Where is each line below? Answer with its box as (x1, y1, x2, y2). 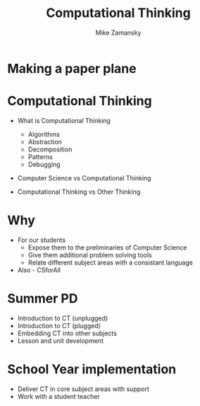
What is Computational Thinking (17, 116, 111, 124)
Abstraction (27, 137, 62, 146)
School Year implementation (7, 361, 177, 377)
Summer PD (7, 291, 78, 306)
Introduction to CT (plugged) (17, 321, 101, 330)
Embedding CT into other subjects (17, 329, 118, 337)
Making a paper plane (7, 60, 137, 76)
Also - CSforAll (17, 265, 61, 274)
